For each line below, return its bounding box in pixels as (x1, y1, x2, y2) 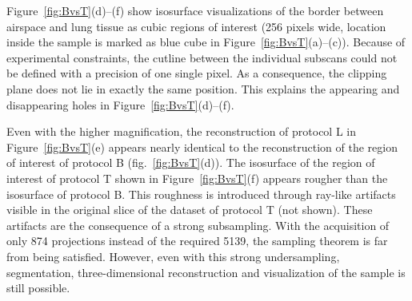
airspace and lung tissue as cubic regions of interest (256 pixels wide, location (6, 18, 386, 34)
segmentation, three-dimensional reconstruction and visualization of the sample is (6, 263, 406, 280)
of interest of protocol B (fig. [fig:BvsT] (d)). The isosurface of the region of (6, 154, 375, 171)
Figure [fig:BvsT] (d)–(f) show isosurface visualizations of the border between (6, 2, 384, 18)
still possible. (6, 279, 70, 296)
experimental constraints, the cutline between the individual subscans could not (6, 49, 398, 65)
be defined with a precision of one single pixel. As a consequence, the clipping (6, 65, 387, 81)
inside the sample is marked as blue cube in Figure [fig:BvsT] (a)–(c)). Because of (6, 34, 406, 50)
